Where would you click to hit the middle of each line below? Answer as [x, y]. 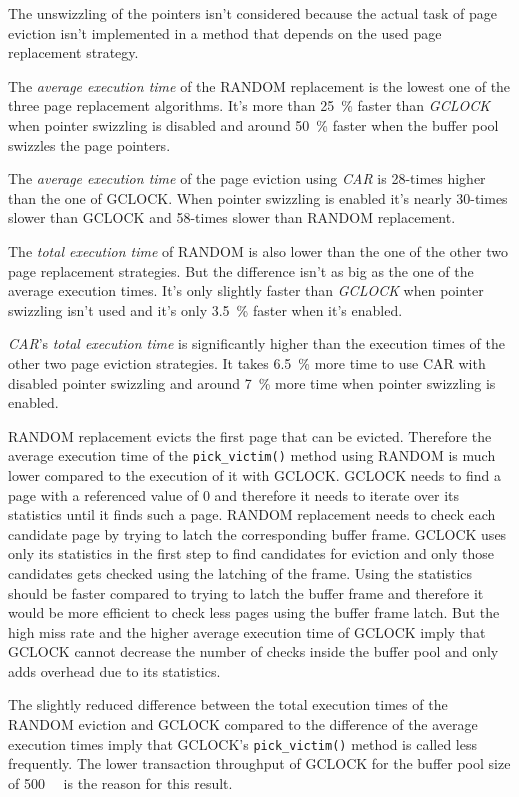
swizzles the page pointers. [89, 144]
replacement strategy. [73, 52]
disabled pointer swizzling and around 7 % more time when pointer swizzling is [252, 382]
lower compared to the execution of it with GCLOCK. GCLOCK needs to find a [255, 474]
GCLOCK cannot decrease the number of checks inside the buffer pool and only [253, 651]
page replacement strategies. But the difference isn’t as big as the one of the [241, 270]
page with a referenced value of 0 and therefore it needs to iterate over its [234, 494]
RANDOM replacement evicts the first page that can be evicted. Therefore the [250, 435]
